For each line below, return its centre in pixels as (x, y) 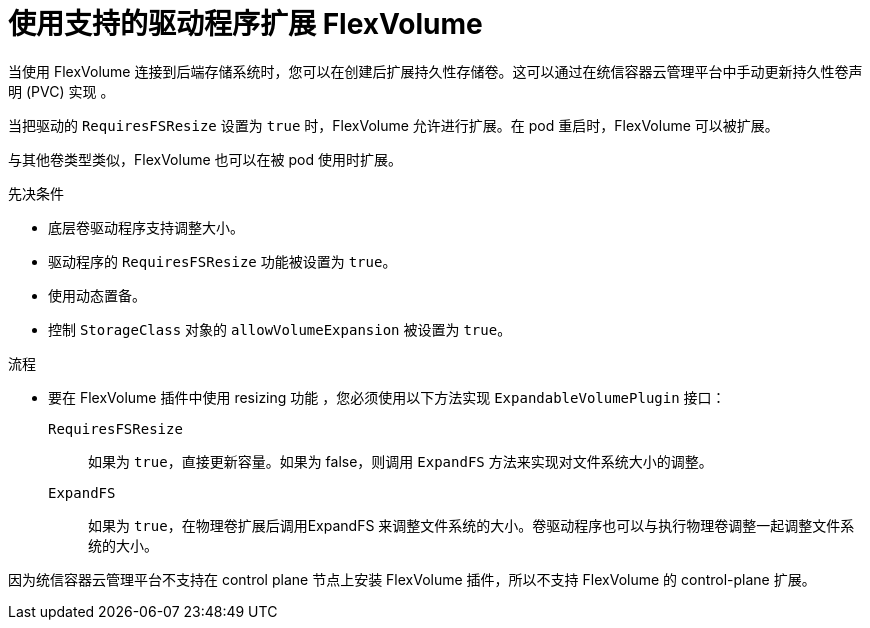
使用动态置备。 (97, 295)
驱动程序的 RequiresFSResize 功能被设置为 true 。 (222, 261)
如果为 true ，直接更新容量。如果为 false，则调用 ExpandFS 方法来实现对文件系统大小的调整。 (400, 461)
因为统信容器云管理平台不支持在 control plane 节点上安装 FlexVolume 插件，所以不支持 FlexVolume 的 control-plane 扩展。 (412, 579)
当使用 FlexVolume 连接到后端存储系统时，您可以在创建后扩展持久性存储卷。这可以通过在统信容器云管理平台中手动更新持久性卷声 (435, 71)
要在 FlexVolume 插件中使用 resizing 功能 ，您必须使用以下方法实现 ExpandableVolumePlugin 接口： (387, 397)
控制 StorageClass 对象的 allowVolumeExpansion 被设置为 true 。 (280, 329)
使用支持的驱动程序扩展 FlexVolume (245, 24)
